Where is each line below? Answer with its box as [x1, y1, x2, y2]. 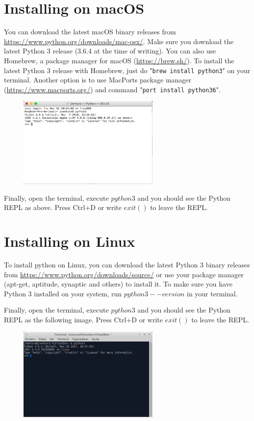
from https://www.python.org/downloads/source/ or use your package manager [4, 269, 244, 279]
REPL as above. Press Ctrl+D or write [4, 202, 122, 212]
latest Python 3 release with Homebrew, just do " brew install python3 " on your [4, 65, 251, 75]
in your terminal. [186, 288, 238, 298]
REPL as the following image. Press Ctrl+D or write [4, 314, 163, 324]
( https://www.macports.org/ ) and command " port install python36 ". [4, 84, 221, 94]
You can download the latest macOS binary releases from [4, 26, 176, 37]
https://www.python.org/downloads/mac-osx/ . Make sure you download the [4, 36, 234, 46]
